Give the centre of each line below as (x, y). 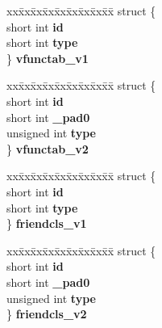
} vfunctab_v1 (48, 58)
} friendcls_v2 (47, 314)
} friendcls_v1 (47, 223)
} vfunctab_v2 (48, 148)
